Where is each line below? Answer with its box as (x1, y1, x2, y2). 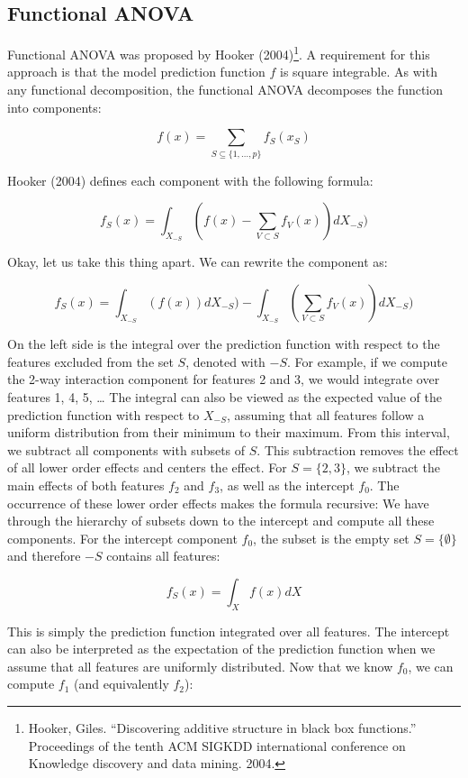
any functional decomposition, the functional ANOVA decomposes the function (7, 80, 444, 99)
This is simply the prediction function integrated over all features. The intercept (7, 621, 450, 640)
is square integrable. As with (280, 62, 437, 81)
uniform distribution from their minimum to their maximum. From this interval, (7, 423, 450, 442)
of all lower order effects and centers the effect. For (7, 458, 287, 477)
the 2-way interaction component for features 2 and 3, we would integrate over (7, 370, 440, 389)
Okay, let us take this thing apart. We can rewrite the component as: (7, 252, 388, 271)
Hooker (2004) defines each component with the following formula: (7, 170, 373, 189)
